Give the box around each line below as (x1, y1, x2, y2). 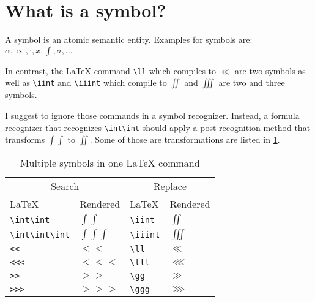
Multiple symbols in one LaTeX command (20, 156, 200, 170)
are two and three (218, 76, 285, 89)
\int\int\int (10, 230, 70, 240)
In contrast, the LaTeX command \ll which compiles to (5, 64, 217, 77)
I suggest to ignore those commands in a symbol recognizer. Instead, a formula (5, 108, 300, 121)
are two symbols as (235, 64, 306, 77)
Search (51, 179, 80, 194)
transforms (5, 133, 45, 146)
